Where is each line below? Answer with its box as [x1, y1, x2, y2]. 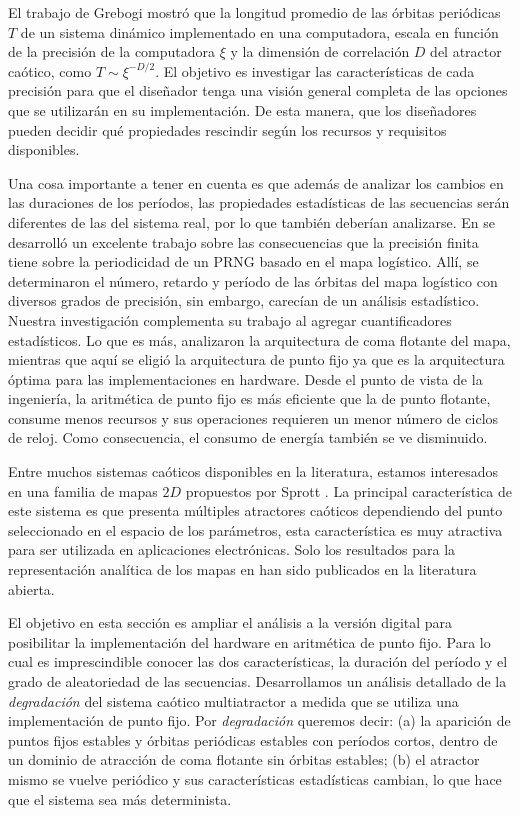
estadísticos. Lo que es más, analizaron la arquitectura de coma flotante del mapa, [8, 329, 511, 350]
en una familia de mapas [8, 480, 158, 501]
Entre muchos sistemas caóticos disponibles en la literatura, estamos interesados [8, 461, 498, 482]
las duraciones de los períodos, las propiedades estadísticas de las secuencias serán [8, 192, 510, 213]
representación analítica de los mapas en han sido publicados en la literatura [8, 559, 477, 580]
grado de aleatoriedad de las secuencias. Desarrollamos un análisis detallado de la [8, 671, 507, 691]
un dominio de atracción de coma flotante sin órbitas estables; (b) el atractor [8, 749, 480, 770]
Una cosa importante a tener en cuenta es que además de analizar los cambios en [8, 172, 504, 193]
